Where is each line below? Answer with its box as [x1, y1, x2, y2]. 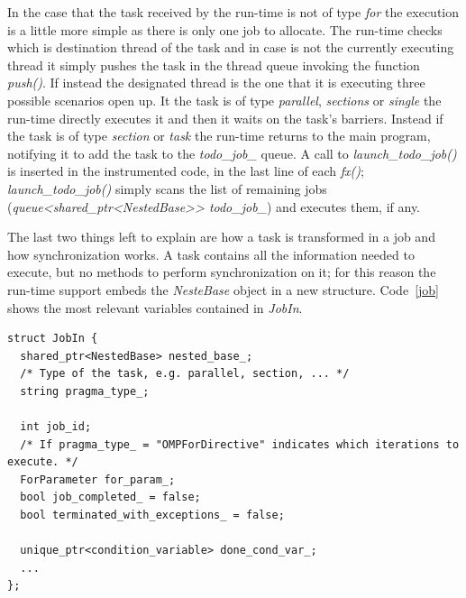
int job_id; [20, 420, 92, 434]
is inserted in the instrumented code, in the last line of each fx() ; [7, 161, 364, 180]
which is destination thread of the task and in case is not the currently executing [7, 38, 454, 57]
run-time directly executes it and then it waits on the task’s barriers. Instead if [7, 108, 443, 127]
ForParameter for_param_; [20, 473, 176, 486]
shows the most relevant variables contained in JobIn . [7, 298, 303, 317]
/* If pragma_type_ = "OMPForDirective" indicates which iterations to [20, 437, 460, 451]
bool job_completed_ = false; [20, 491, 201, 504]
